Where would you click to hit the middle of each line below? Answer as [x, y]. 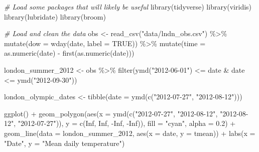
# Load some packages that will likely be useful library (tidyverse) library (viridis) [128, 7]
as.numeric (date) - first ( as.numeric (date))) [69, 53]
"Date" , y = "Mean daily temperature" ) [64, 143]
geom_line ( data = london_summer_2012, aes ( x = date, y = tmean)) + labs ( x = [130, 133]
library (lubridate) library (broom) [55, 16]
